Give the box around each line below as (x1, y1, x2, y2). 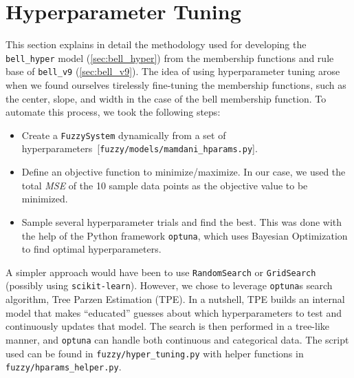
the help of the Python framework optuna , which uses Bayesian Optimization (21, 228, 348, 242)
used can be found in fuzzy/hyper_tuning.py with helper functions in (5, 346, 304, 360)
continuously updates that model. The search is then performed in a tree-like (5, 319, 330, 333)
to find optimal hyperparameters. (21, 242, 162, 256)
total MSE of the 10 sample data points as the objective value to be (21, 178, 308, 192)
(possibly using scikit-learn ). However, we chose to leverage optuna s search (5, 278, 333, 293)
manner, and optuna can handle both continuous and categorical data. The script (5, 332, 349, 346)
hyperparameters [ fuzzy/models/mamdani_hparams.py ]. (21, 141, 258, 156)
